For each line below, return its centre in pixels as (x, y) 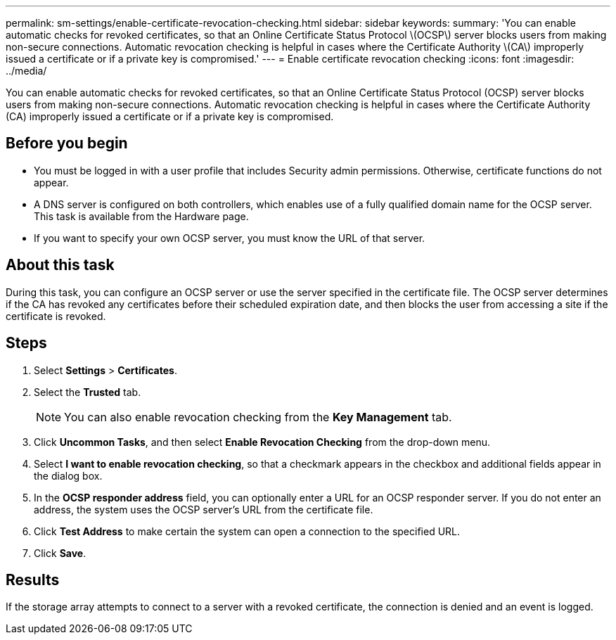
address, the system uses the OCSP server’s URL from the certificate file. (204, 509)
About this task (60, 265)
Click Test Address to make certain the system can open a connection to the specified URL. (247, 531)
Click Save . (60, 553)
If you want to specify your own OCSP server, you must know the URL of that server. (230, 238)
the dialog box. (68, 475)
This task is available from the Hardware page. (141, 216)
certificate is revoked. (56, 316)
